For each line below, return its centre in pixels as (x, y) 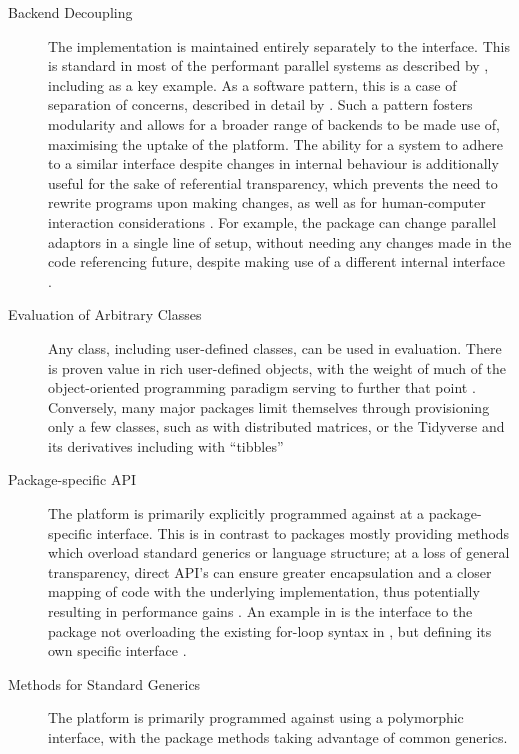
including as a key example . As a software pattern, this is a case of (252, 84)
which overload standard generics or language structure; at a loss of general (279, 552)
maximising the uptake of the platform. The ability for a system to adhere (275, 143)
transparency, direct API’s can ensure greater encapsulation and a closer (270, 571)
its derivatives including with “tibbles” (166, 445)
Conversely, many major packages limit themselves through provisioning (269, 406)
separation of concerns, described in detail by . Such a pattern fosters (260, 104)
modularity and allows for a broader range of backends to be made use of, (274, 123)
